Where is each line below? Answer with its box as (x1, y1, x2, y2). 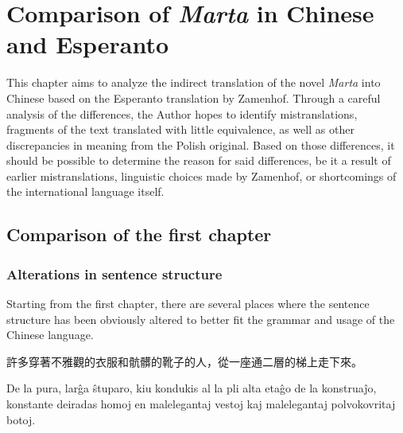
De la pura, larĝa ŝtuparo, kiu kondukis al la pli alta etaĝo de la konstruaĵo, (6, 380, 377, 396)
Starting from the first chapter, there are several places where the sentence (6, 295, 370, 312)
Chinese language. (6, 326, 94, 343)
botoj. (6, 411, 36, 427)
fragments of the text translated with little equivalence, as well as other (6, 121, 355, 138)
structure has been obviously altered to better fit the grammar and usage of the (6, 310, 395, 327)
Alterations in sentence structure (6, 263, 223, 283)
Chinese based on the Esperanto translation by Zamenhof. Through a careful (6, 89, 381, 106)
